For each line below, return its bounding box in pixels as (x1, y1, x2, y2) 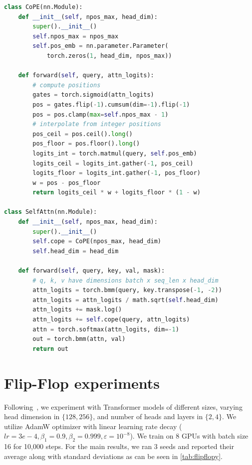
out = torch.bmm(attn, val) (32, 335, 126, 343)
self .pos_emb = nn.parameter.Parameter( (32, 42, 169, 50)
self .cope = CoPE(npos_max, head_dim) (32, 238, 162, 245)
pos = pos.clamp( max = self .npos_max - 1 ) (32, 111, 169, 118)
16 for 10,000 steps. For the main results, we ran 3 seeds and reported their (4, 441, 234, 452)
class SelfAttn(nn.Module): (4, 208, 97, 216)
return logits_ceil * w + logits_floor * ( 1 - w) (32, 189, 201, 196)
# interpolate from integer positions (32, 121, 161, 128)
